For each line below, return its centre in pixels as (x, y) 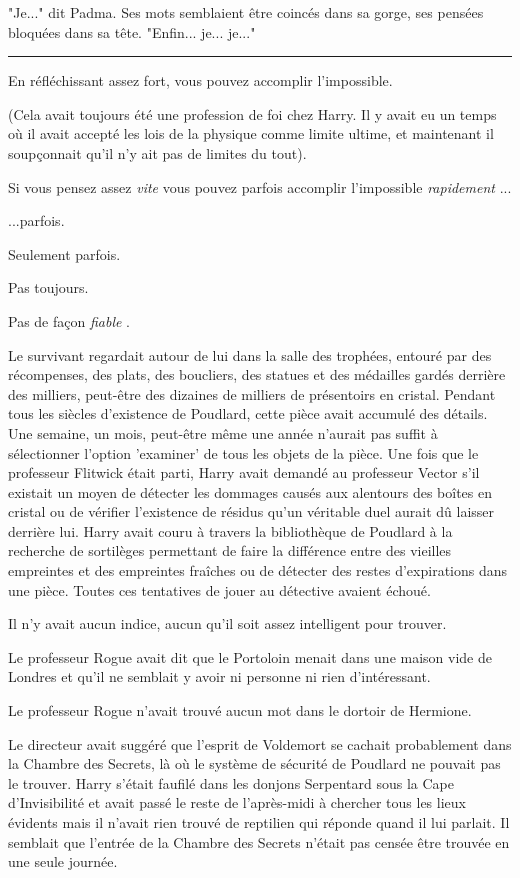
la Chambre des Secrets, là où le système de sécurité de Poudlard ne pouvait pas (254, 763)
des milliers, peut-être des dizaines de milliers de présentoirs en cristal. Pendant (252, 393)
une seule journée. (63, 861)
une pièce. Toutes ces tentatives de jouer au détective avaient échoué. (219, 589)
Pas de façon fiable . (69, 320)
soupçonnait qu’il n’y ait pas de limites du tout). (157, 152)
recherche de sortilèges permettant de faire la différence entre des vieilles (230, 550)
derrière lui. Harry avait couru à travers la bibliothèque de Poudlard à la (230, 530)
